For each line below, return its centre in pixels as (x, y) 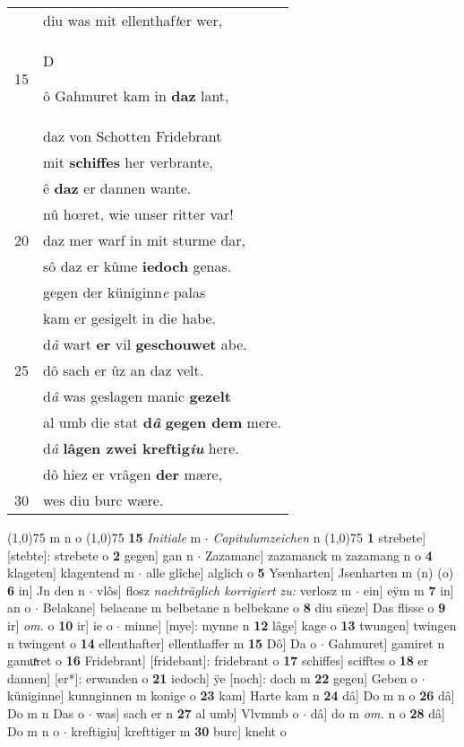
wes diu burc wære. (103, 500)
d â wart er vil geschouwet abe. (145, 344)
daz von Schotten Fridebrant (133, 136)
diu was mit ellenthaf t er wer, (133, 20)
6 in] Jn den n (46, 590)
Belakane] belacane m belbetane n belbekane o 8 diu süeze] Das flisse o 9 (244, 608)
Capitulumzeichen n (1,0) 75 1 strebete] (319, 537)
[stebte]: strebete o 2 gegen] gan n (100, 555)
